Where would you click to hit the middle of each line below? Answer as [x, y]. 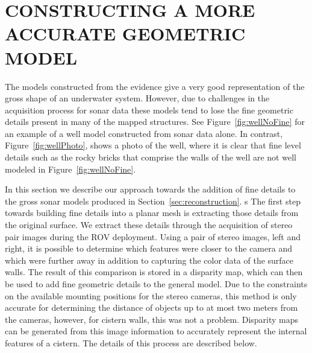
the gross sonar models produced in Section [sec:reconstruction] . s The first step [153, 201]
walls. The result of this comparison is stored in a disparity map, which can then [154, 272]
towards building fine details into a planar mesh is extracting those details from [152, 213]
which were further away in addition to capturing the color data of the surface [149, 260]
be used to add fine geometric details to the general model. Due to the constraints [156, 284]
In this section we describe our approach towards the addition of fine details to [150, 189]
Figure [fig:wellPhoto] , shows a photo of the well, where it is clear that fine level [153, 145]
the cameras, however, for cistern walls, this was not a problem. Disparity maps [152, 319]
